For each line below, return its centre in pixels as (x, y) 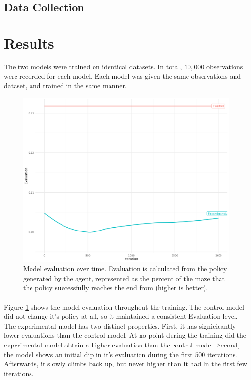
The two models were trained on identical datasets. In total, (93, 66)
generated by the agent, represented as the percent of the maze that (124, 278)
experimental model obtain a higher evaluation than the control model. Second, (122, 344)
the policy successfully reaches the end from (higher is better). (116, 288)
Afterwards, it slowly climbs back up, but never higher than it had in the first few (125, 364)
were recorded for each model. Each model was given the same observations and (123, 76)
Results (29, 42)
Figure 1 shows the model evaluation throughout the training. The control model (124, 306)
